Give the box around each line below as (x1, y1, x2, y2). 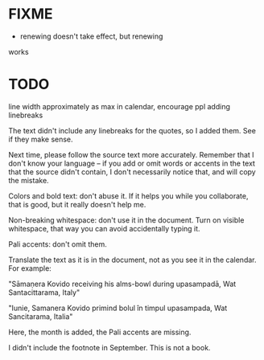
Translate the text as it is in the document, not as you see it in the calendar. (8, 255, 257, 264)
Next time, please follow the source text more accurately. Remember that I (8, 149, 255, 159)
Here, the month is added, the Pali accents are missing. (8, 327, 192, 337)
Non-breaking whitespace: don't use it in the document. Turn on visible (8, 215, 245, 225)
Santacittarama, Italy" (8, 287, 80, 297)
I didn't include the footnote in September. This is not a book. (8, 342, 211, 352)
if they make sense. (8, 134, 74, 144)
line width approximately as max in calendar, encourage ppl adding (8, 101, 231, 111)
